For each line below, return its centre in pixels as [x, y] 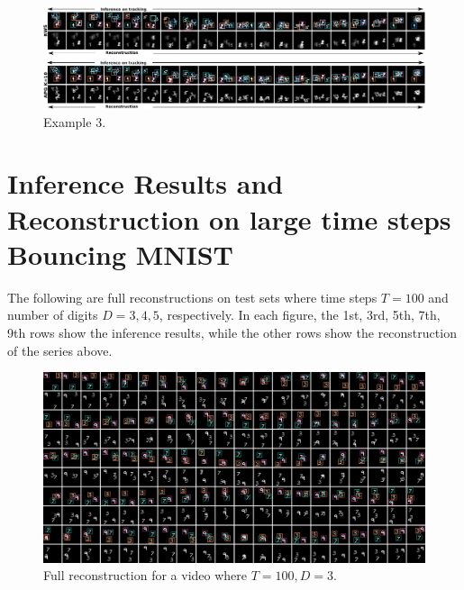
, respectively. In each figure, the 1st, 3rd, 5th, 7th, [300, 315]
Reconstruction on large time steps [229, 218]
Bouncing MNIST [121, 254]
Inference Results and [146, 183]
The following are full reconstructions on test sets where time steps [192, 297]
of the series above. [60, 350]
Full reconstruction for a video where [146, 575]
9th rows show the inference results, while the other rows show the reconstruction [232, 332]
